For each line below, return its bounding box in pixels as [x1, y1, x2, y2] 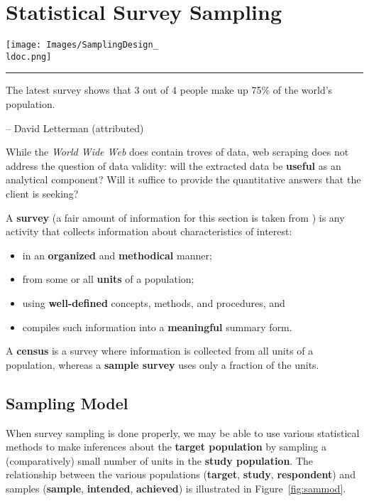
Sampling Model [6, 392, 128, 414]
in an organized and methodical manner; [22, 247, 212, 262]
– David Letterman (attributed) [6, 120, 144, 135]
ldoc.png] [6, 51, 52, 62]
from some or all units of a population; [22, 271, 194, 286]
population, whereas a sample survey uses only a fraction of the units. [6, 357, 319, 372]
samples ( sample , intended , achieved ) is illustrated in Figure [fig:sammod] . [6, 480, 346, 495]
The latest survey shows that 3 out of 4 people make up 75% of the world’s [6, 82, 333, 97]
